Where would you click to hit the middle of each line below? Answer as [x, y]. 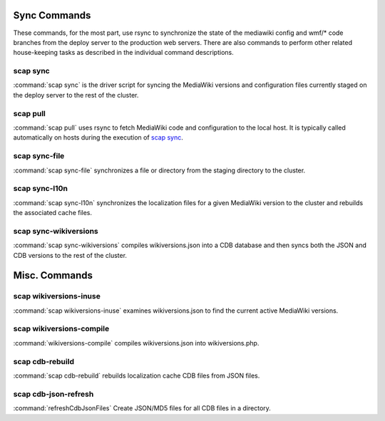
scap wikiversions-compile [61, 329]
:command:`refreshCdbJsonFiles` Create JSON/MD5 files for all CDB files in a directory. [142, 408]
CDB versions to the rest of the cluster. [70, 255]
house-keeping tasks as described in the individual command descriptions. [124, 53]
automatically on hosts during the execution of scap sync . [98, 137]
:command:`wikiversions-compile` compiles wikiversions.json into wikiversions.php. [136, 343]
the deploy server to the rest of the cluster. [76, 95]
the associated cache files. [53, 213]
